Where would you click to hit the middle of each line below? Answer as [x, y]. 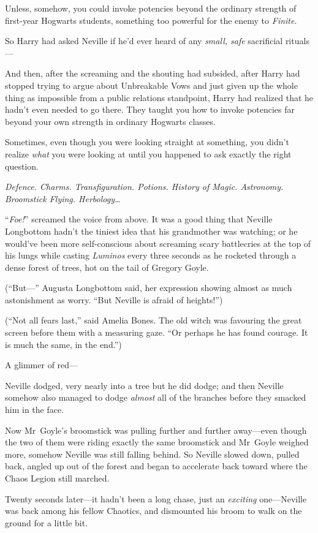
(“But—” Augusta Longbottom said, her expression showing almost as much [149, 288]
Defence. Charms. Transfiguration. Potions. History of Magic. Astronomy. [144, 187]
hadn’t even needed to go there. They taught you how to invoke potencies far [150, 109]
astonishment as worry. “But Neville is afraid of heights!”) [114, 299]
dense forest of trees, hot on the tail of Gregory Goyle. [107, 267]
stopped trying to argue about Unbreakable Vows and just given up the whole [151, 85]
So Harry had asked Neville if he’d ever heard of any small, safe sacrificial [144, 41]
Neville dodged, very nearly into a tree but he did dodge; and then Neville [144, 385]
